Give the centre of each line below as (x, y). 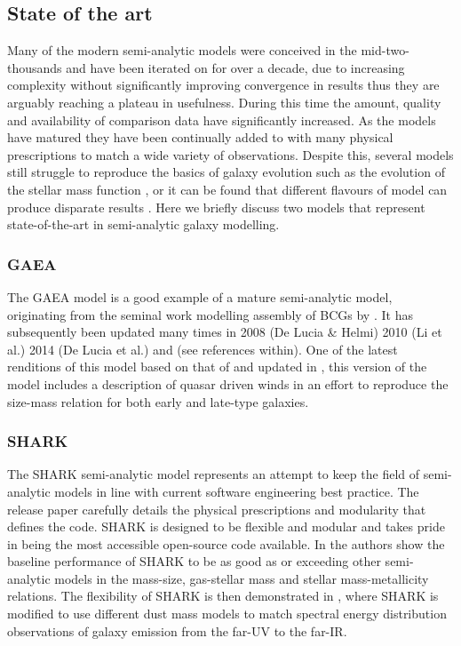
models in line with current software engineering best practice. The (237, 491)
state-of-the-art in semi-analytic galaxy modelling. (143, 224)
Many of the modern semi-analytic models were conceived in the (182, 50)
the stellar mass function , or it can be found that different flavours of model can (227, 189)
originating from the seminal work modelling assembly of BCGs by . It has (210, 314)
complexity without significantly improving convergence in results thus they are (223, 85)
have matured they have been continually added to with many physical (200, 137)
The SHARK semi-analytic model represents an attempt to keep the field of (214, 474)
